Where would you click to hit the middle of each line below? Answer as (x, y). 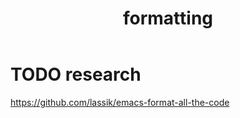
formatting (168, 18)
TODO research (76, 74)
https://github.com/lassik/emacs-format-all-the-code (120, 102)
